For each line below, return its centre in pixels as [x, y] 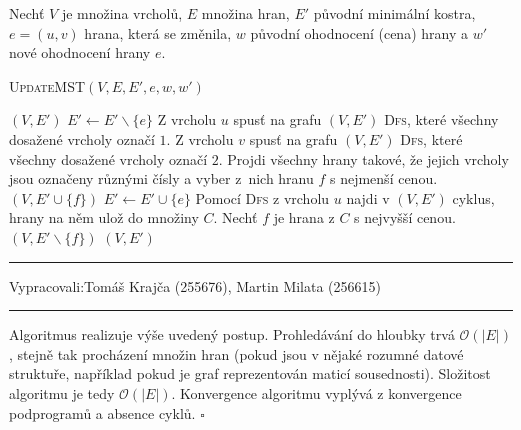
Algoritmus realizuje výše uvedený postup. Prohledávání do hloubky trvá [232, 334]
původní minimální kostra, [394, 13]
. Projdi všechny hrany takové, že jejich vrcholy [363, 158]
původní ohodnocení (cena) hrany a [359, 32]
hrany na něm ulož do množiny [104, 217]
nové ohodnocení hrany [80, 52]
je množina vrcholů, [122, 13]
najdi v [368, 197]
